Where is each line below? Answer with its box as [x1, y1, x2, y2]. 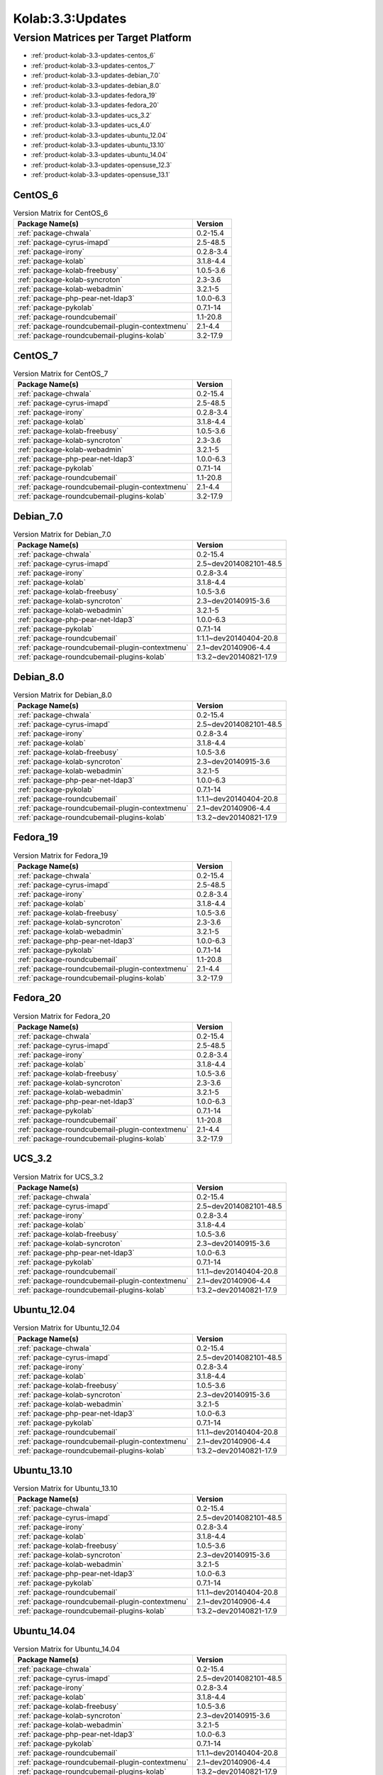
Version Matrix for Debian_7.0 [13, 529, 111, 539]
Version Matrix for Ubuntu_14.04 [13, 1644, 121, 1654]
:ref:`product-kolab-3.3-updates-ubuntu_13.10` [30, 141, 166, 149]
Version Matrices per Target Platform [13, 31, 191, 44]
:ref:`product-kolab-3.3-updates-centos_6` [30, 51, 156, 60]
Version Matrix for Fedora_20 [13, 1011, 111, 1021]
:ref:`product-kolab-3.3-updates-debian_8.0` [30, 81, 162, 89]
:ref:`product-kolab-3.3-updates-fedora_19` [30, 91, 157, 99]
